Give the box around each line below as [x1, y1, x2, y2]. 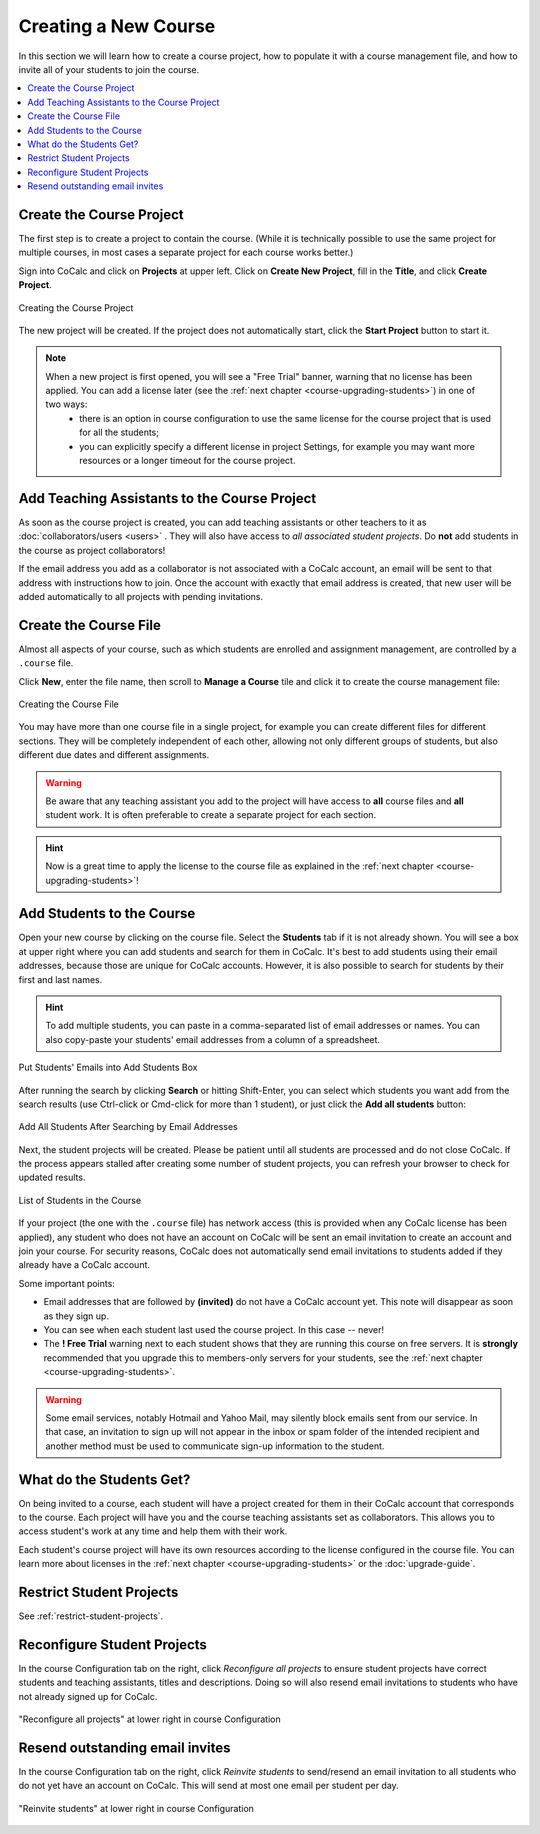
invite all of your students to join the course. [18, 63, 200, 75]
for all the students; [79, 426, 160, 439]
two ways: [45, 398, 88, 410]
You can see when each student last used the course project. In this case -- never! [43, 1324, 385, 1335]
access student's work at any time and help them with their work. [18, 1525, 288, 1537]
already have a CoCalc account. [18, 1259, 150, 1271]
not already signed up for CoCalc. [18, 1690, 158, 1702]
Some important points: [18, 1277, 115, 1289]
